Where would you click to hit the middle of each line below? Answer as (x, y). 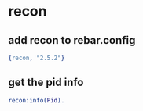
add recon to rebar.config (72, 40)
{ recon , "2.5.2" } (37, 58)
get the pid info (46, 82)
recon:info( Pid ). (37, 100)
